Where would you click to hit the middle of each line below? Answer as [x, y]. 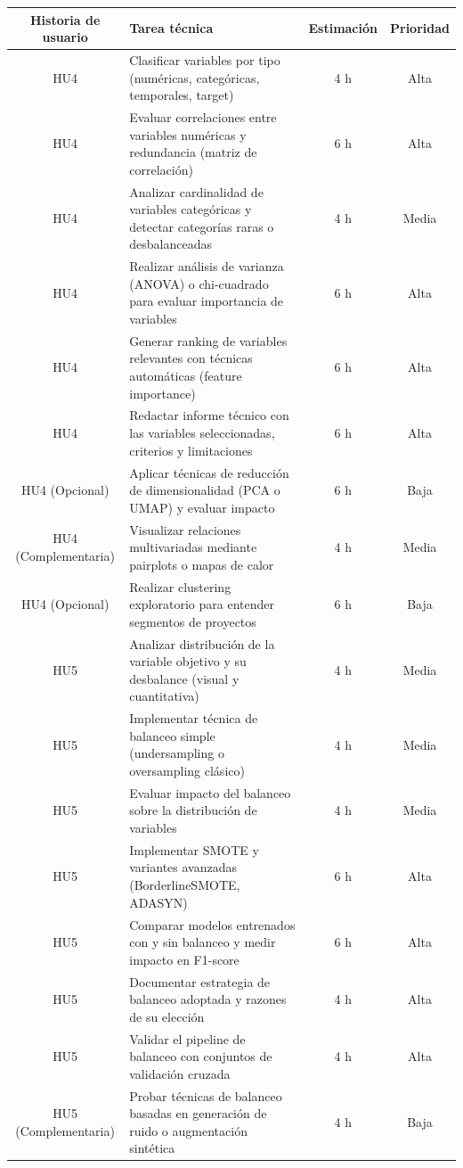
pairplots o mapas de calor [202, 564]
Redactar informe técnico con [209, 415]
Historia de [65, 19]
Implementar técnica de [194, 718]
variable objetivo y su [188, 661]
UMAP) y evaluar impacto [202, 507]
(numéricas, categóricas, [195, 77]
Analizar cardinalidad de [196, 191]
